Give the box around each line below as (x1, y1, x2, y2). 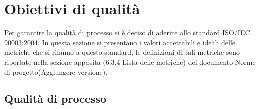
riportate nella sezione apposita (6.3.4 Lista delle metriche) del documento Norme (4, 56, 256, 67)
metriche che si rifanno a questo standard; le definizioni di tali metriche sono (4, 47, 240, 57)
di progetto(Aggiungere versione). (4, 66, 108, 77)
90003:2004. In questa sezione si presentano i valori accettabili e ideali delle (4, 37, 236, 47)
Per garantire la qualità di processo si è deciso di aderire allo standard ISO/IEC (4, 27, 250, 38)
